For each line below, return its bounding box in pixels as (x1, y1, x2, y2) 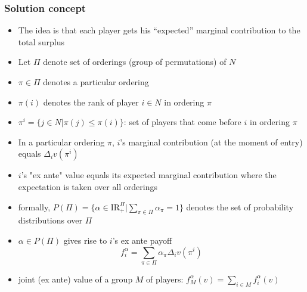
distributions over (18, 214, 82, 226)
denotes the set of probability (186, 200, 294, 213)
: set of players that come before (123, 116, 241, 128)
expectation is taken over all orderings (18, 180, 158, 192)
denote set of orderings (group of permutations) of (43, 55, 227, 68)
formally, (18, 200, 51, 213)
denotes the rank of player (43, 95, 139, 108)
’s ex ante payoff (112, 234, 172, 246)
